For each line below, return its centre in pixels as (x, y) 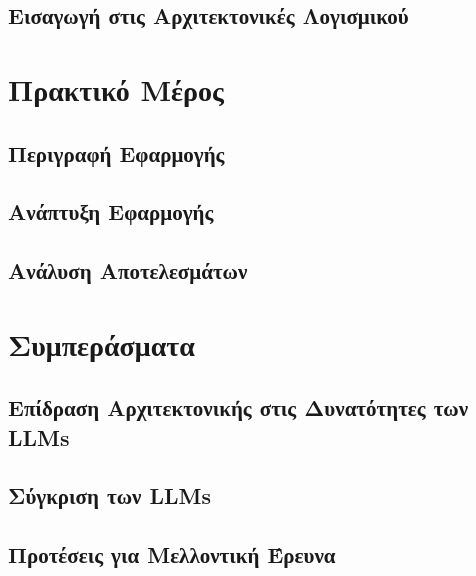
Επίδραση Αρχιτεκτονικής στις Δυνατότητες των (238, 407)
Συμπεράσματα (101, 343)
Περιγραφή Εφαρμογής (116, 152)
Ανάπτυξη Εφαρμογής (111, 211)
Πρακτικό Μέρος (116, 88)
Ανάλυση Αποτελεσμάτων (128, 270)
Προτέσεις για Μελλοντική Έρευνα (172, 554)
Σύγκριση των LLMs (109, 495)
